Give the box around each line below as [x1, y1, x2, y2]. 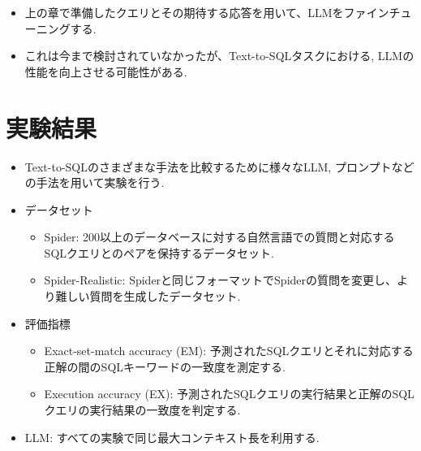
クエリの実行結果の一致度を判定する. [44, 401, 241, 418]
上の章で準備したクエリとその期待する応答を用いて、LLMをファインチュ [24, 4, 412, 20]
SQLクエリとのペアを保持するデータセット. [44, 244, 274, 261]
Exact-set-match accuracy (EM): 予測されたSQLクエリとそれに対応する [44, 342, 414, 359]
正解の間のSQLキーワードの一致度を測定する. [44, 358, 286, 375]
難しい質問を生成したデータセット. [55, 288, 241, 305]
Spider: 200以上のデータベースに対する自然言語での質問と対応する [44, 228, 395, 245]
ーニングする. [24, 20, 97, 37]
